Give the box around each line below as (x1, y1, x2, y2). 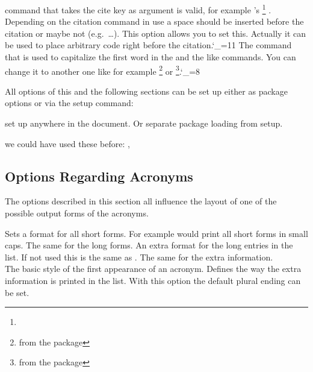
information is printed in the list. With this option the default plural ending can (5, 274, 301, 287)
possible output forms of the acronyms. (5, 207, 149, 219)
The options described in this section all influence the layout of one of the (5, 195, 277, 207)
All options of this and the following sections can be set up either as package (5, 84, 288, 97)
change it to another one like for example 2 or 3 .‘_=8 (5, 63, 200, 77)
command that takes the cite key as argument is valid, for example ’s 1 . (5, 2, 271, 16)
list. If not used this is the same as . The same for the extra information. (5, 250, 273, 263)
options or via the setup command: (5, 96, 134, 109)
